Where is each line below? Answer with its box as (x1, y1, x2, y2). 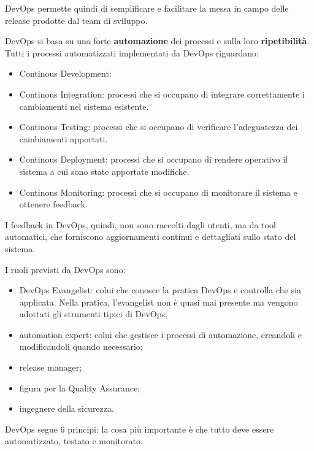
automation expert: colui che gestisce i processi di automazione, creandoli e (19, 328, 302, 341)
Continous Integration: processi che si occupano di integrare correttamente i (19, 87, 305, 100)
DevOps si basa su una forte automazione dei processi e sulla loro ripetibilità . (5, 34, 310, 47)
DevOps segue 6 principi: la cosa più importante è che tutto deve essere (5, 422, 274, 435)
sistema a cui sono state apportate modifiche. (19, 164, 190, 177)
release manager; (19, 361, 82, 374)
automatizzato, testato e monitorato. (5, 434, 143, 447)
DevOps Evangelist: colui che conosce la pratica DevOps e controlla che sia (19, 283, 301, 296)
